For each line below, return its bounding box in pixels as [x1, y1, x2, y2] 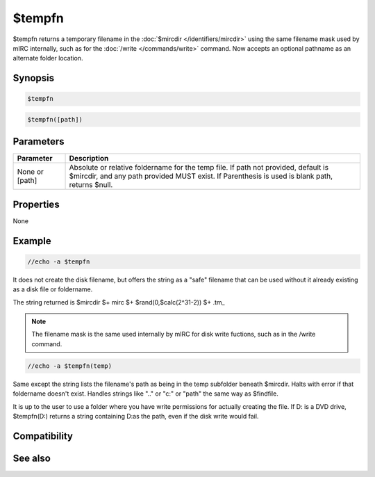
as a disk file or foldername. [12, 285, 93, 293]
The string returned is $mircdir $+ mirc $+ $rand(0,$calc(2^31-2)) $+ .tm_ [12, 298, 225, 306]
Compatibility [12, 430, 73, 442]
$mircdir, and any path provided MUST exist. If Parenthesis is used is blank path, [69, 171, 333, 181]
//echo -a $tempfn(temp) [27, 362, 112, 370]
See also [12, 452, 51, 464]
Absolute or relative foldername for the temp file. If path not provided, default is [69, 163, 329, 172]
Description [69, 154, 109, 163]
